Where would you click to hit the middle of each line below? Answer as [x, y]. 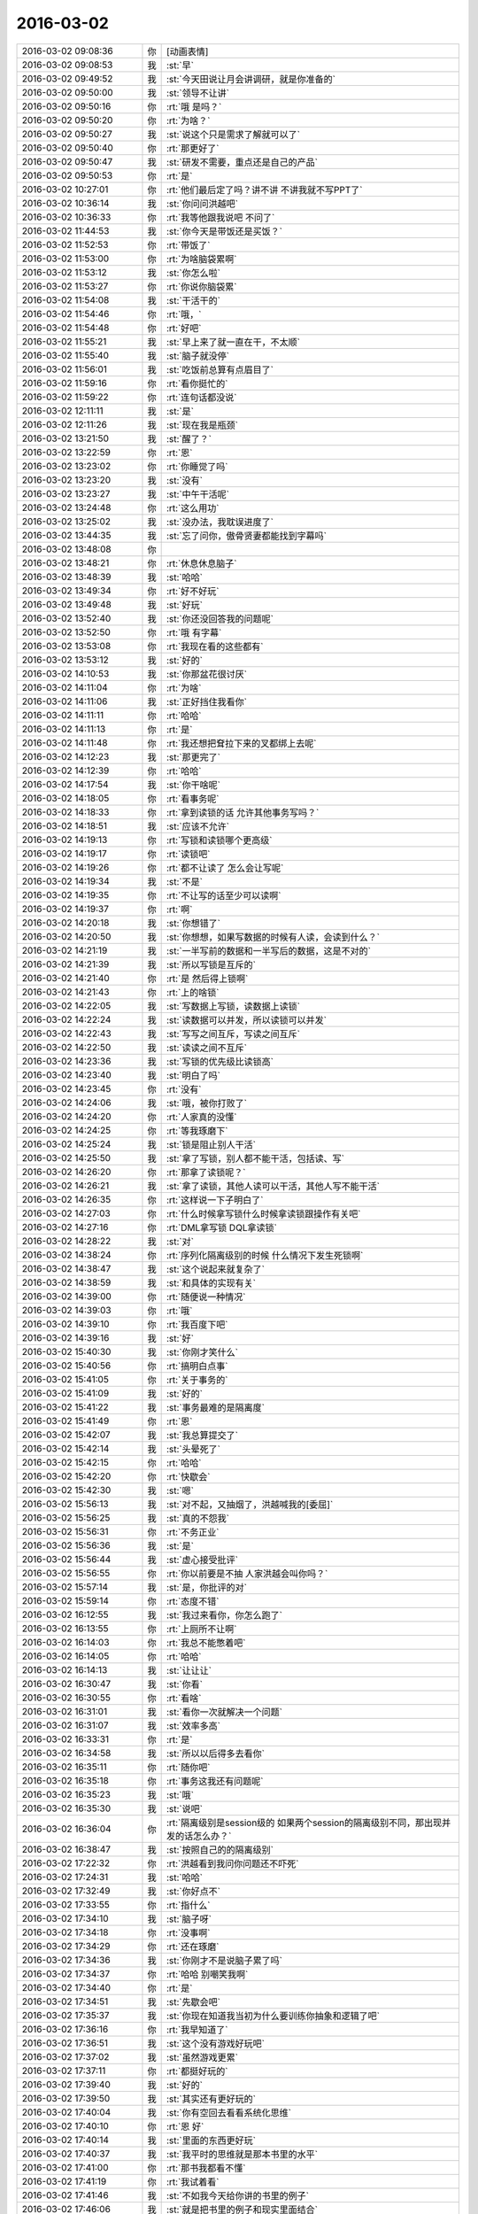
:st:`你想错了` [193, 923]
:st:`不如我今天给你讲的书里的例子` [238, 2195]
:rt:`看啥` [184, 1698]
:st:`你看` [185, 1684]
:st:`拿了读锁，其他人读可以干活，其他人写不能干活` [273, 1186]
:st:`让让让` [189, 1670]
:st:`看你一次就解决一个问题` [224, 1712]
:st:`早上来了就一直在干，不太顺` [233, 342]
